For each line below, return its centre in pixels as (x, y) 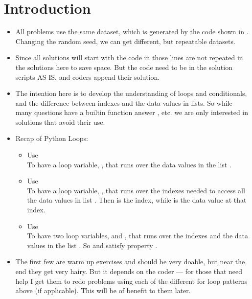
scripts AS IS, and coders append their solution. (88, 77)
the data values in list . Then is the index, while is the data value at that (137, 200)
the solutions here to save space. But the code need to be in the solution (124, 67)
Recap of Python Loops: (52, 138)
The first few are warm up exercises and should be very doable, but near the (130, 262)
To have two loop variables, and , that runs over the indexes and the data (138, 236)
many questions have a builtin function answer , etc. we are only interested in (132, 112)
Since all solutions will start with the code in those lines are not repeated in (129, 57)
